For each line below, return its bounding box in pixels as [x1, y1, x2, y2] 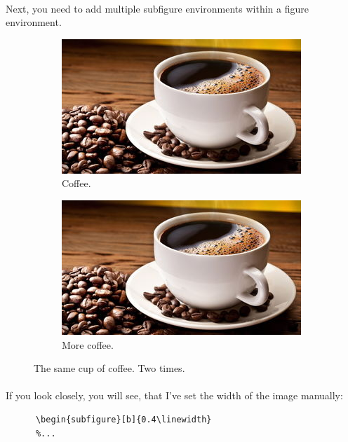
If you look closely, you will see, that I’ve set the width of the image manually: [6, 388, 343, 403]
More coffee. [62, 337, 114, 352]
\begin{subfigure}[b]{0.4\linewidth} [35, 414, 212, 424]
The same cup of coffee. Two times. [34, 361, 185, 375]
